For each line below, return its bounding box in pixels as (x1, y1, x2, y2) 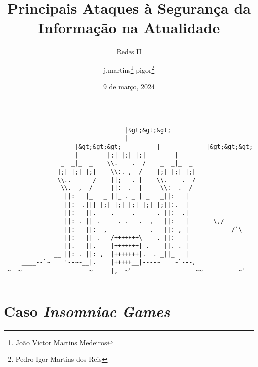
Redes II (116, 46, 142, 57)
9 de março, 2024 (103, 81, 155, 92)
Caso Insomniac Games (4, 301, 170, 321)
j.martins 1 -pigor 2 (103, 63, 155, 75)
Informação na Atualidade (38, 17, 220, 38)
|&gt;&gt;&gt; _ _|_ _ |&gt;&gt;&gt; (75, 143, 253, 151)
